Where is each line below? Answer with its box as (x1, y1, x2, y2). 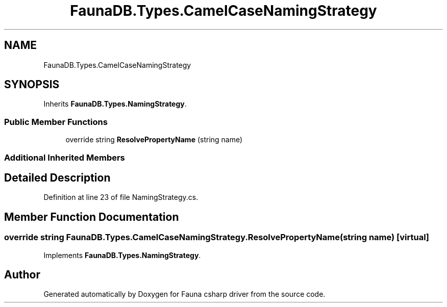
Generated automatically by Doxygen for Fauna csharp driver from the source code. (43, 290, 326, 299)
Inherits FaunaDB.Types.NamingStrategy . (43, 99, 187, 109)
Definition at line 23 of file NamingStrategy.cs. (43, 193, 198, 202)
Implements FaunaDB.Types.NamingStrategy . (43, 250, 201, 260)
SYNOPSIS (4, 78, 60, 91)
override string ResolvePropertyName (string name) (65, 135, 243, 144)
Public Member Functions (4, 116, 108, 127)
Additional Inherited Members (4, 152, 125, 163)
